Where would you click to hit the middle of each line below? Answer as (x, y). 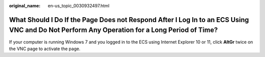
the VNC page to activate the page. (45, 49)
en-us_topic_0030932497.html (79, 6)
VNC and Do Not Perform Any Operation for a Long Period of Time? (113, 30)
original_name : (25, 6)
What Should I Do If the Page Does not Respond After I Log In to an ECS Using (129, 20)
